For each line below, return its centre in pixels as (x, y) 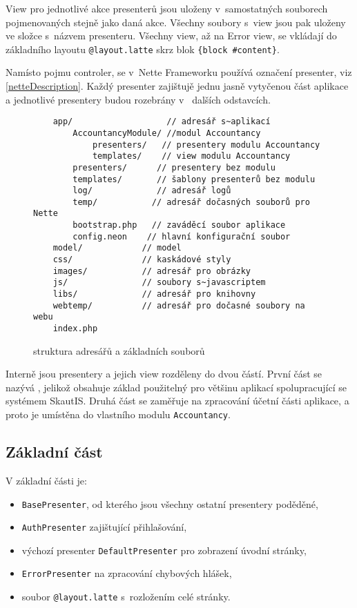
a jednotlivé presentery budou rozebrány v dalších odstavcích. (138, 99)
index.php (75, 329)
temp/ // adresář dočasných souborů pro (191, 202)
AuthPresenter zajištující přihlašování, (104, 527)
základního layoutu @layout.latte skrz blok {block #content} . (143, 49)
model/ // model (117, 248)
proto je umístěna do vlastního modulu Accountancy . (118, 414)
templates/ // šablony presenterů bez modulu (194, 179)
